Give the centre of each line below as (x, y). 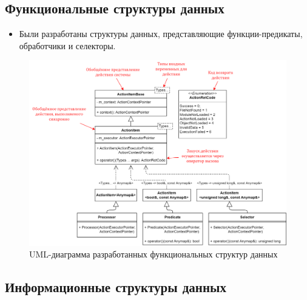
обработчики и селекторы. (67, 45)
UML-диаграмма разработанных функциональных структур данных (153, 254)
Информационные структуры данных (116, 287)
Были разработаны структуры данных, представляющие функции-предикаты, (161, 34)
